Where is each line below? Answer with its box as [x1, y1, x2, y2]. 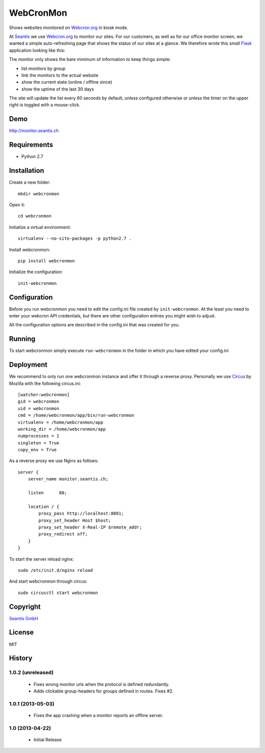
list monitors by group [21, 65, 66, 71]
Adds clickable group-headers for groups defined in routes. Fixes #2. [33, 688, 174, 694]
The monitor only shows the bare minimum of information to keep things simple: [9, 57, 171, 63]
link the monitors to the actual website [21, 72, 99, 78]
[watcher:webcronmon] [18, 392, 70, 397]
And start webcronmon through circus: [9, 578, 88, 584]
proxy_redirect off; [38, 532, 88, 537]
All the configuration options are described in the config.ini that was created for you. [9, 322, 180, 328]
